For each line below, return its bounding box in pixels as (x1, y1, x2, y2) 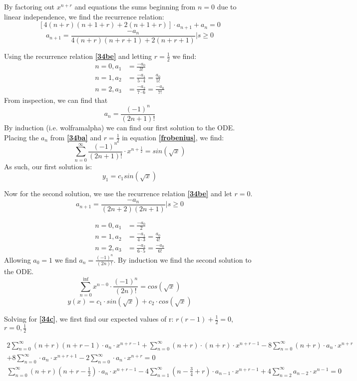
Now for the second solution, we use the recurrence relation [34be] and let (4, 188, 232, 199)
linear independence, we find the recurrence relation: (4, 11, 164, 21)
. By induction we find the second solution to (113, 254, 252, 265)
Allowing (4, 254, 31, 265)
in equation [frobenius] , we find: (122, 132, 224, 142)
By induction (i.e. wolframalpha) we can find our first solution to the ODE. (4, 122, 235, 132)
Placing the (4, 132, 39, 142)
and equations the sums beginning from (74, 1, 196, 11)
